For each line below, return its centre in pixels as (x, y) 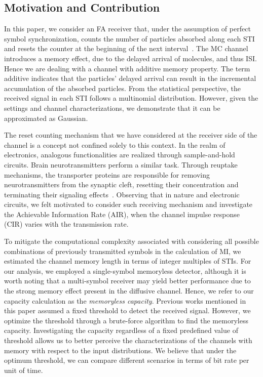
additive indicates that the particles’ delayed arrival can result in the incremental (130, 78)
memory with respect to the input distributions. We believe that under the (120, 350)
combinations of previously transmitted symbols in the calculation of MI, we (123, 251)
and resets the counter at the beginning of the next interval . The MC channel (126, 48)
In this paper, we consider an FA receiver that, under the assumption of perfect (127, 29)
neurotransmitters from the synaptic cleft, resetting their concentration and (121, 184)
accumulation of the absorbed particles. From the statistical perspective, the (123, 88)
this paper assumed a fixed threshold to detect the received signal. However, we (127, 310)
